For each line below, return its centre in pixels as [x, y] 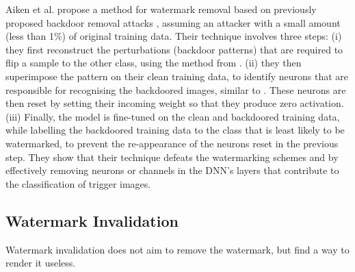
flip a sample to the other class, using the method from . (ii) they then [154, 63]
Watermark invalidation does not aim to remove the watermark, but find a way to [177, 249]
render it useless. [41, 263]
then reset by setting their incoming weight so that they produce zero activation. [175, 103]
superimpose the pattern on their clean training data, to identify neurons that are [177, 76]
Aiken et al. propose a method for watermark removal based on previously [161, 9]
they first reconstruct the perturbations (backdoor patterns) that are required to [174, 49]
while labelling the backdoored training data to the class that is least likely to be [175, 130]
